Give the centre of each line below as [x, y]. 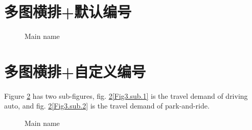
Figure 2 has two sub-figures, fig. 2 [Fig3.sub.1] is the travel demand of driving [126, 95]
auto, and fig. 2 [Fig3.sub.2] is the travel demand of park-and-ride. [107, 106]
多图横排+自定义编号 [75, 71]
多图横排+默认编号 [68, 12]
